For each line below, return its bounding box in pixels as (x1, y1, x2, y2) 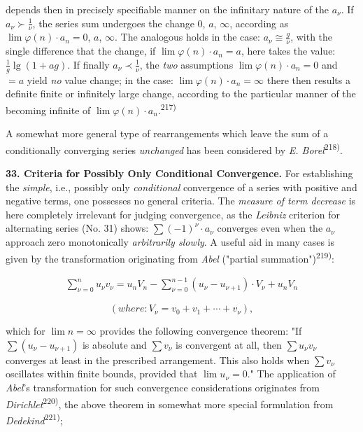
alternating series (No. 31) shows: (6, 221, 149, 235)
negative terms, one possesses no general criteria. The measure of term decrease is (6, 193, 356, 208)
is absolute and (82, 337, 147, 351)
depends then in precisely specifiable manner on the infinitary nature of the (6, 2, 329, 16)
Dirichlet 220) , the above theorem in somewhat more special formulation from (6, 394, 334, 411)
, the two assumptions (139, 57, 234, 71)
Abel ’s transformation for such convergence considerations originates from (6, 380, 320, 395)
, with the (290, 29, 333, 44)
